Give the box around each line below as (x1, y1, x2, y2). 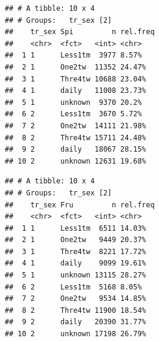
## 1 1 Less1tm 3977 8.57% (5, 51, 142, 60)
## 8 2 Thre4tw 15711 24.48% (5, 133, 146, 142)
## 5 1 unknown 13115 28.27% (5, 271, 146, 280)
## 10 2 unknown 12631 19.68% (5, 156, 146, 165)
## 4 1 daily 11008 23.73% (5, 86, 146, 95)
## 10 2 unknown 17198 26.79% (5, 330, 146, 339)
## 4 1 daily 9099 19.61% (5, 259, 146, 268)
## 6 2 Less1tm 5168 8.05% (5, 282, 142, 291)
